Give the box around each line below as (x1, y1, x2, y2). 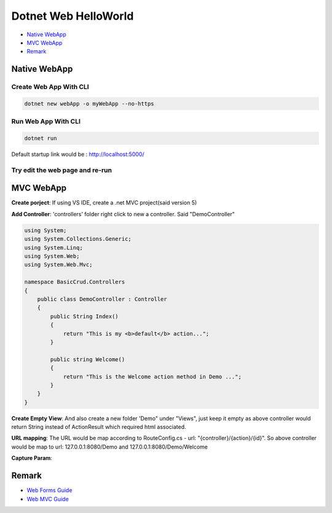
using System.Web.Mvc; (24, 261, 93, 268)
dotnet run (24, 135, 57, 142)
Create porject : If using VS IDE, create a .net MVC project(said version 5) (11, 199, 197, 206)
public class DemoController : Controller (37, 296, 167, 302)
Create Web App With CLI (11, 83, 89, 92)
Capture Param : (11, 455, 52, 462)
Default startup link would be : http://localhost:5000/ (11, 151, 144, 158)
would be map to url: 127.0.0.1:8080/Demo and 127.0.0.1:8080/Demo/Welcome (11, 443, 208, 450)
